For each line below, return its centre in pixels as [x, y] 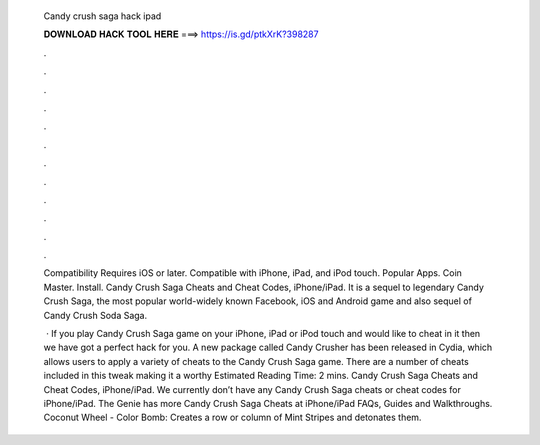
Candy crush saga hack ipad [102, 16]
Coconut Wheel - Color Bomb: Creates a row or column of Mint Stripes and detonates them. [232, 417]
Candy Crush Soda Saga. [95, 315]
